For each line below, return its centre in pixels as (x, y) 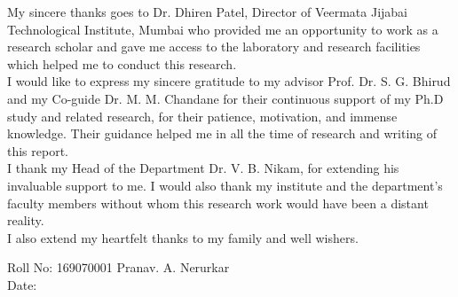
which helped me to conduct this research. (122, 63)
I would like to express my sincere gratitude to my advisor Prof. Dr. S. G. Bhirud (229, 81)
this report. (38, 150)
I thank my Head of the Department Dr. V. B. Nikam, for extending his (203, 168)
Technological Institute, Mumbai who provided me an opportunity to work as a (223, 29)
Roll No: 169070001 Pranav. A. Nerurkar (118, 267)
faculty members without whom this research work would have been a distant (218, 203)
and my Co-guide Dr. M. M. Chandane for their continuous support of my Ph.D (225, 98)
